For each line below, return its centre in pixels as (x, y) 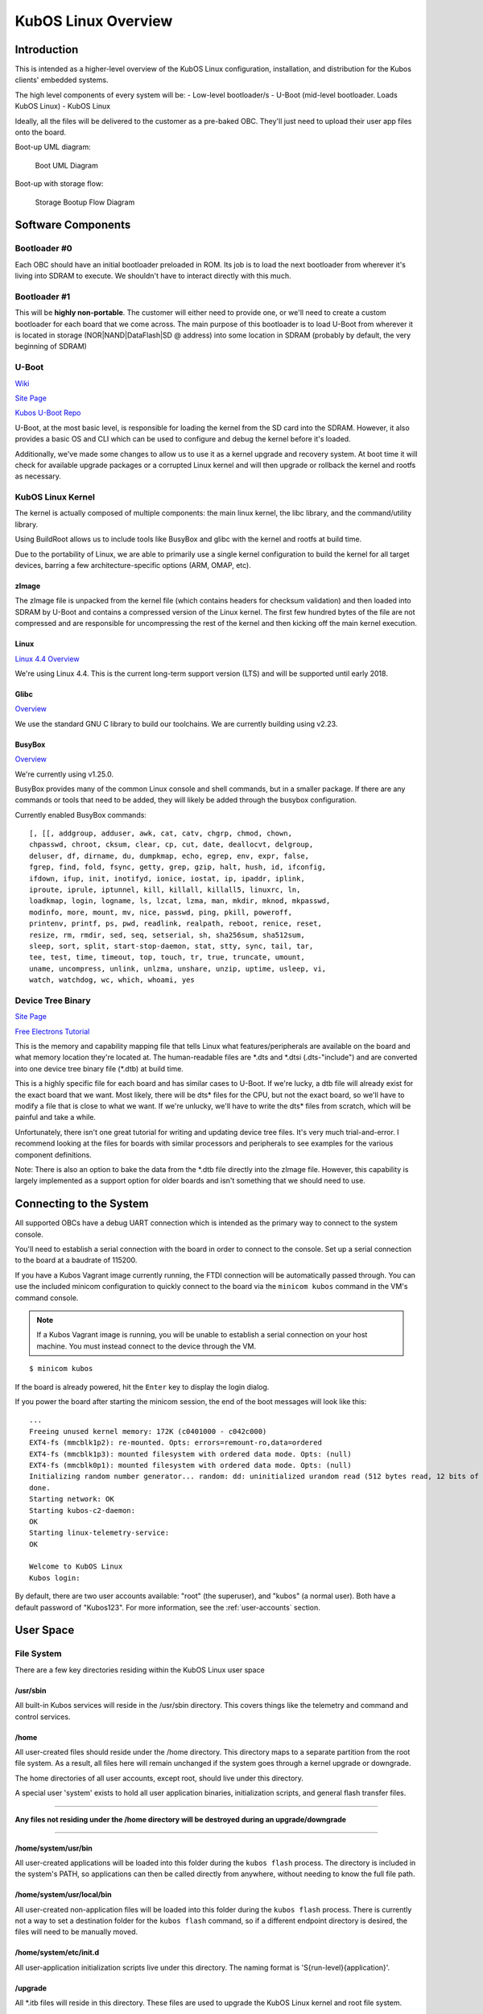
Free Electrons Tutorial (52, 1031)
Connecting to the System (82, 1204)
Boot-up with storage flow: (59, 184)
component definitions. (53, 1154)
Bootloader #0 (43, 248)
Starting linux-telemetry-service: (99, 1533)
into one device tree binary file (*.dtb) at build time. (99, 1068)
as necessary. (38, 476)
